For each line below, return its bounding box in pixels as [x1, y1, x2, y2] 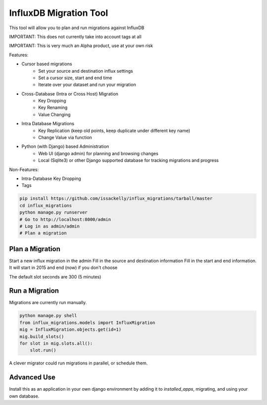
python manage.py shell [19, 313, 78, 318]
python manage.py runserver [19, 210, 88, 215]
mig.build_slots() [19, 334, 64, 339]
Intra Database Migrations [21, 121, 74, 127]
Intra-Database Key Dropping [21, 176, 82, 181]
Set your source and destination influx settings [38, 68, 133, 74]
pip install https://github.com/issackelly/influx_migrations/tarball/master [19, 196, 213, 201]
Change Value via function [38, 135, 92, 140]
